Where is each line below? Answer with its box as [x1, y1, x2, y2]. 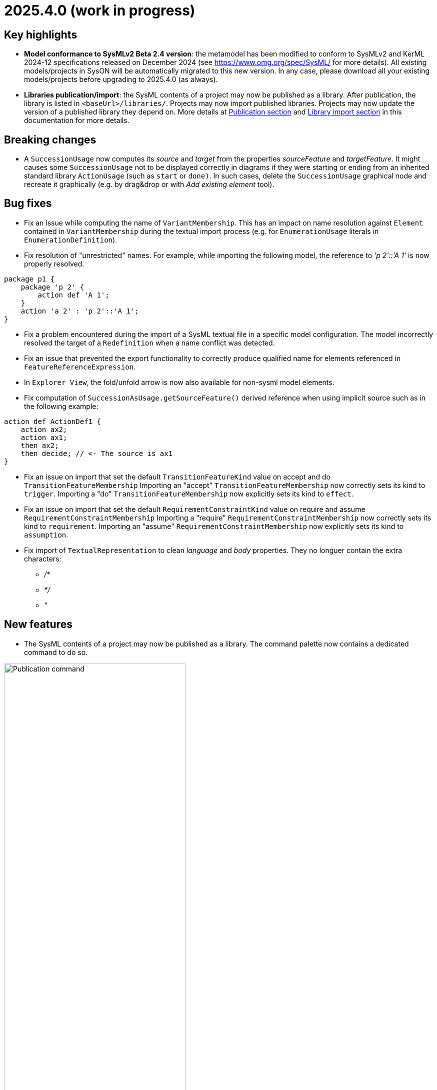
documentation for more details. [24, 116, 129, 125]
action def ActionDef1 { [4, 417, 101, 425]
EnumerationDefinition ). [24, 235, 117, 244]
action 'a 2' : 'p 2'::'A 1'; [20, 306, 139, 315]
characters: [24, 554, 61, 563]
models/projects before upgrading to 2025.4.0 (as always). [24, 75, 218, 84]
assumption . [24, 530, 68, 539]
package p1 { [4, 274, 55, 283]
